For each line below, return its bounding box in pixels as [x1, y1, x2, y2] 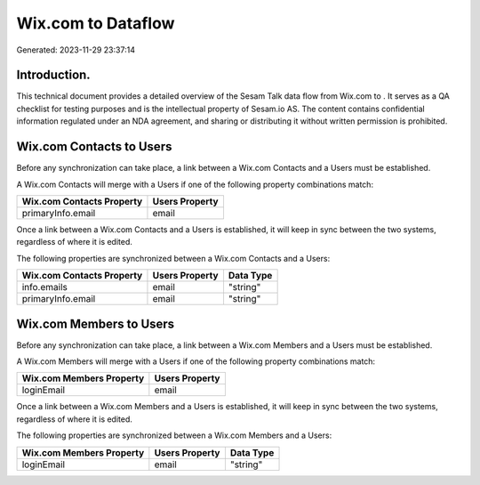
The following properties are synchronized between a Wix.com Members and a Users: [16, 430, 332, 441]
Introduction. [16, 68, 91, 83]
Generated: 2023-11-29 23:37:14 [16, 44, 135, 55]
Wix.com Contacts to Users [16, 139, 172, 155]
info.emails [21, 281, 68, 294]
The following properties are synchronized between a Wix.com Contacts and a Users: [16, 253, 331, 263]
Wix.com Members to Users [16, 316, 175, 331]
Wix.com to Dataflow [16, 13, 175, 33]
